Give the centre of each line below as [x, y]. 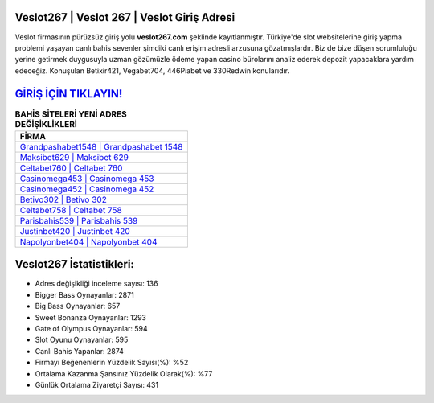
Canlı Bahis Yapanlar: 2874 [80, 351]
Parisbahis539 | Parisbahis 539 [79, 220]
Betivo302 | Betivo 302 [63, 199]
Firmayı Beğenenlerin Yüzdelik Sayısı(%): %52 [112, 363]
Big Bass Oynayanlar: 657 [78, 306]
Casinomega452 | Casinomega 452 [87, 189]
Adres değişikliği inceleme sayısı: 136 [96, 284]
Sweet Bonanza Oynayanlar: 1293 [91, 317]
